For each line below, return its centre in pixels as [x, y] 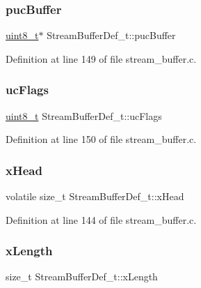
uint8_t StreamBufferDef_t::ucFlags [84, 115]
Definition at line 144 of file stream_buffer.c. [101, 219]
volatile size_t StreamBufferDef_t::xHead [95, 196]
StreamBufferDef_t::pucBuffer [111, 35]
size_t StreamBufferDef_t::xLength [82, 276]
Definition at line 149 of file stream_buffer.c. [101, 58]
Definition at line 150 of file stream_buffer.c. [101, 139]
